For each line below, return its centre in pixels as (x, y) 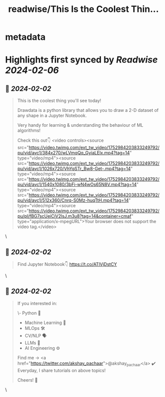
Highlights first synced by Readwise (82, 60)
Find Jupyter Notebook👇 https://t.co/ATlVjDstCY (67, 264)
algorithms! (29, 131)
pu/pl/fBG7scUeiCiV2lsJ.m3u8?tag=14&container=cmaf (74, 216)
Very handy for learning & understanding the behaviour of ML (80, 125)
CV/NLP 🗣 (36, 335)
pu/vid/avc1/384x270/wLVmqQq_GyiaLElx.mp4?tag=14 (74, 153)
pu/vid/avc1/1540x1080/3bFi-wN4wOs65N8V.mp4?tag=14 (77, 184)
